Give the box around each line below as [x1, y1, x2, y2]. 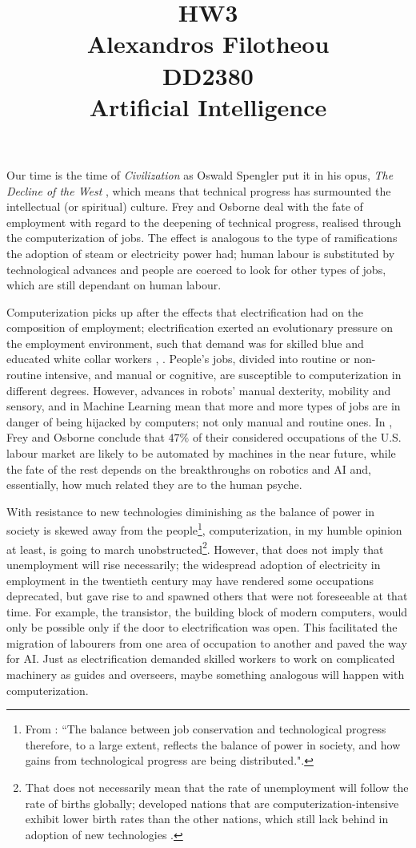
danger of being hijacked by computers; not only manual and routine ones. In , [6, 413, 393, 430]
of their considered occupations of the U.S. [192, 429, 402, 446]
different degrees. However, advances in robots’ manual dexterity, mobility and [6, 382, 391, 398]
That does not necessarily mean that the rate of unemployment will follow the [25, 779, 409, 796]
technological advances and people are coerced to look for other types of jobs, [6, 260, 386, 277]
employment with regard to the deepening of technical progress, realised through [6, 213, 402, 230]
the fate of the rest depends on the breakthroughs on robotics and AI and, [6, 460, 371, 477]
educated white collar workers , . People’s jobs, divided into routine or [6, 350, 350, 367]
